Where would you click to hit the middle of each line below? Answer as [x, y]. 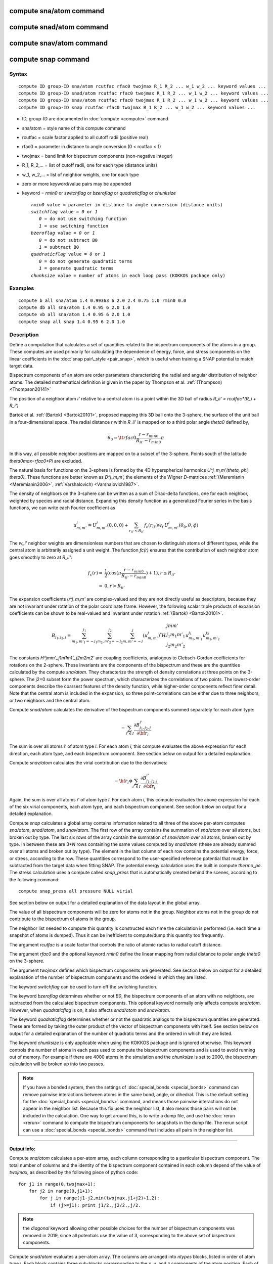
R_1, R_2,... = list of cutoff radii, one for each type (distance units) [90, 165]
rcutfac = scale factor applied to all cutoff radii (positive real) [85, 137]
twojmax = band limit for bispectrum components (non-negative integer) [97, 156]
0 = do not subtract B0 [68, 240]
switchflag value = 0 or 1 [64, 212]
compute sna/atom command [57, 11]
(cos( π [114, 573]
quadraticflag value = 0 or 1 [69, 254]
